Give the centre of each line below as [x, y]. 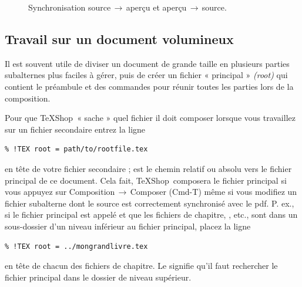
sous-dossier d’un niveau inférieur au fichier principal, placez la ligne [128, 226]
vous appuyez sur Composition [60, 192]
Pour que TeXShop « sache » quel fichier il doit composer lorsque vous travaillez [150, 118]
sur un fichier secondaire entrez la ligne [75, 129]
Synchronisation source [70, 7]
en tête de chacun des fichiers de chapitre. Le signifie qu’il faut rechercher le [141, 266]
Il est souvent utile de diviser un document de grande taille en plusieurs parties [147, 63]
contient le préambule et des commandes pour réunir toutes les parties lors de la [149, 86]
